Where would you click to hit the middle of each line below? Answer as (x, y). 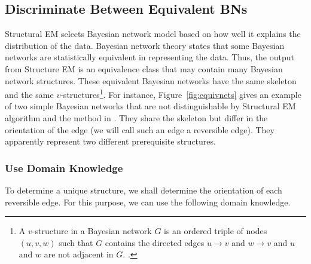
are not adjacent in (79, 254)
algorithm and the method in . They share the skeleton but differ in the (136, 118)
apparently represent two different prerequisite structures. (110, 141)
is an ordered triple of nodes (216, 231)
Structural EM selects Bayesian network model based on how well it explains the (153, 34)
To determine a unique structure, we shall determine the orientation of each (144, 190)
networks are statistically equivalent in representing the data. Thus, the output (150, 57)
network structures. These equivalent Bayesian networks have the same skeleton (151, 80)
